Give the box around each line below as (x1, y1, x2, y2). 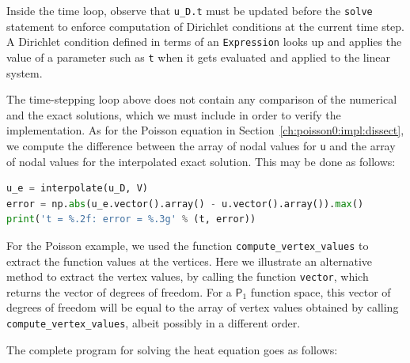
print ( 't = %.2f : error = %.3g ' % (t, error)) (6, 214, 256, 225)
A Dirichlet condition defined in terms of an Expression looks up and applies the (6, 33, 402, 50)
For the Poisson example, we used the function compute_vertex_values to (6, 236, 369, 253)
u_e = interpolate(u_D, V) (6, 183, 148, 195)
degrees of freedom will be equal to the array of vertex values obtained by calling (6, 299, 399, 316)
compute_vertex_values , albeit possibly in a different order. (6, 315, 301, 331)
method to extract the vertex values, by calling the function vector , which (6, 268, 369, 285)
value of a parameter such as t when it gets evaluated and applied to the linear (6, 48, 391, 65)
